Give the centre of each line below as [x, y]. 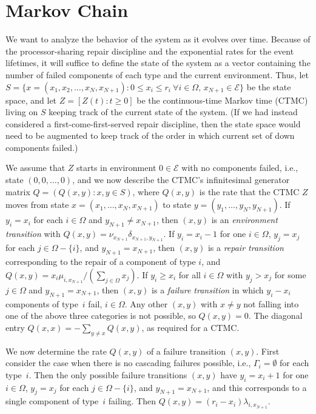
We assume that [35, 168]
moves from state [37, 205]
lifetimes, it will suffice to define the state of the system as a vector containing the [158, 63]
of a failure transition [186, 351]
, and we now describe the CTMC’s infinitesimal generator [181, 180]
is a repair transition [246, 248]
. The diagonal [275, 316]
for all [190, 274]
